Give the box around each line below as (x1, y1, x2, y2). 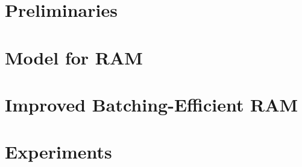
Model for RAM (5, 45, 143, 69)
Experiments (5, 139, 112, 164)
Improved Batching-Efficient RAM (5, 92, 298, 116)
